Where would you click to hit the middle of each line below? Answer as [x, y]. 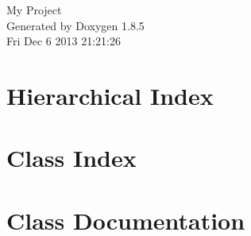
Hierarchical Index [110, 95]
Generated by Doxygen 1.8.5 [75, 25]
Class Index [71, 158]
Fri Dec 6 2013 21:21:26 [64, 41]
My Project [34, 10]
